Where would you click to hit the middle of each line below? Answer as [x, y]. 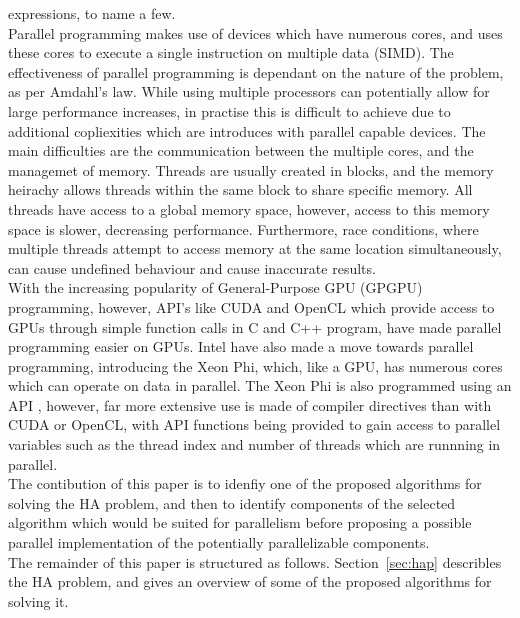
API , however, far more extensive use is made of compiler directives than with [250, 404]
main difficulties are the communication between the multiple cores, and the [241, 150]
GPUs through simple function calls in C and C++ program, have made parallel [255, 326]
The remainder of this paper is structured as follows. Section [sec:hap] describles [255, 561]
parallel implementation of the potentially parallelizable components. [219, 542]
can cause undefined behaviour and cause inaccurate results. [192, 267]
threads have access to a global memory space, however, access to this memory [249, 208]
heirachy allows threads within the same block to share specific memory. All [240, 189]
